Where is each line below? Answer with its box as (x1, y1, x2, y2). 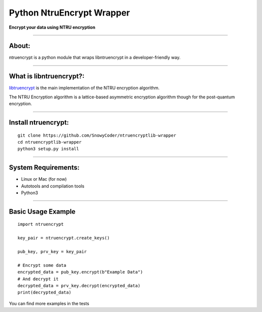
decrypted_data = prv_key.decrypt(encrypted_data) (17, 283, 141, 288)
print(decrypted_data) (17, 290, 72, 295)
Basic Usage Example (9, 207, 76, 216)
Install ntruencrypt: (9, 118, 69, 127)
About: (9, 42, 31, 50)
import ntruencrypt (17, 221, 64, 227)
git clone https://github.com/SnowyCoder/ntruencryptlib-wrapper (17, 132, 177, 138)
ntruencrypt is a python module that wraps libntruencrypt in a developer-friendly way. (9, 55, 180, 60)
